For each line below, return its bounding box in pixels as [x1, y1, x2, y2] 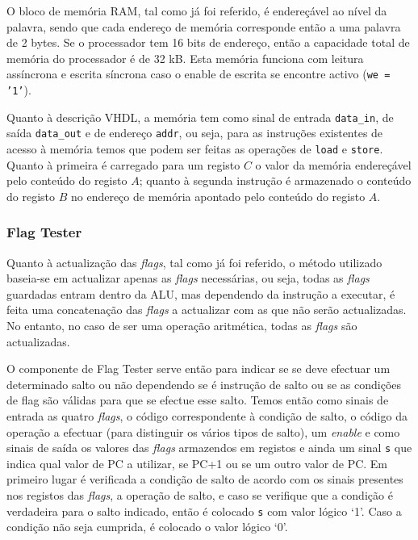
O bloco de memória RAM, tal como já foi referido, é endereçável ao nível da [6, 2, 387, 19]
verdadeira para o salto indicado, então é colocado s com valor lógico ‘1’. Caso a [6, 502, 402, 519]
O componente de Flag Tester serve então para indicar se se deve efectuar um [6, 360, 391, 377]
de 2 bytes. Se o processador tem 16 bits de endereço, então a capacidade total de [6, 34, 410, 51]
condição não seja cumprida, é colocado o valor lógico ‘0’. [6, 518, 288, 535]
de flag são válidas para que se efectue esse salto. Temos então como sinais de [6, 391, 389, 408]
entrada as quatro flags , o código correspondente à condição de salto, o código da [6, 408, 408, 424]
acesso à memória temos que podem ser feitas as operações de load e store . [6, 140, 383, 157]
